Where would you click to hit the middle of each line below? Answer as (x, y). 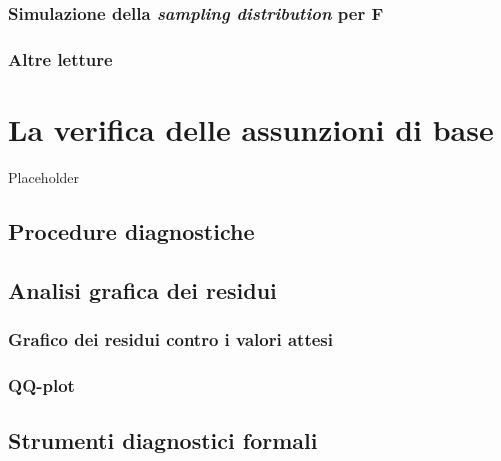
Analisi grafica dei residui (142, 289)
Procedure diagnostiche (131, 230)
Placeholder (44, 176)
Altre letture (60, 58)
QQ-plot (41, 384)
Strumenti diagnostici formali (163, 440)
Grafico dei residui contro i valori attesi (170, 338)
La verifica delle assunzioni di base (251, 128)
